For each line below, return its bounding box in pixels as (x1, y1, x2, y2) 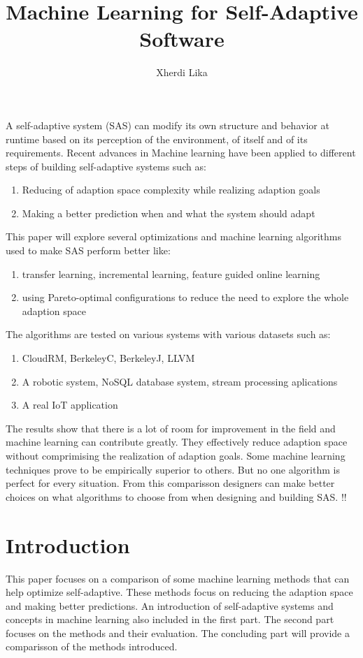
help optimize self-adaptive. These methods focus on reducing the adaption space (6, 585, 353, 599)
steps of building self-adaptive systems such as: (6, 159, 206, 173)
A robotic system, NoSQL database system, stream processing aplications (22, 374, 338, 388)
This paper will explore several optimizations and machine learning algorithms (6, 229, 342, 244)
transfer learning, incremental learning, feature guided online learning (22, 266, 320, 281)
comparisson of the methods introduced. (6, 639, 178, 654)
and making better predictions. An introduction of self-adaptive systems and (6, 598, 334, 613)
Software (139, 24, 225, 53)
